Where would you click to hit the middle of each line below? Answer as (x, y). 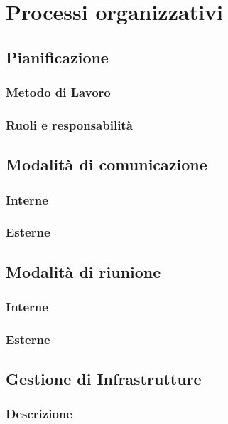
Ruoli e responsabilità (69, 124)
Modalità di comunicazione (107, 164)
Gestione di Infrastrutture (104, 379)
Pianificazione (57, 57)
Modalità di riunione (83, 271)
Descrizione (39, 414)
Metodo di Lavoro (58, 92)
